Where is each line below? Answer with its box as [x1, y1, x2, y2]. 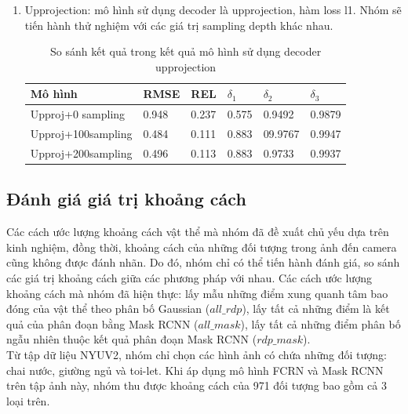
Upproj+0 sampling [30, 106, 126, 122]
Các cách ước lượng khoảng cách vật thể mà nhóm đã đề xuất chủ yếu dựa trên [6, 223, 389, 240]
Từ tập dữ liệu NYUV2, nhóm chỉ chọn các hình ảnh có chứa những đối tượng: [6, 346, 387, 362]
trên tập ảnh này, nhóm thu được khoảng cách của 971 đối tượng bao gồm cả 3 [6, 377, 388, 394]
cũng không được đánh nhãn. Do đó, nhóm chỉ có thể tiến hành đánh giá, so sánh [6, 254, 400, 271]
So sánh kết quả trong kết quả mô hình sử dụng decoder [50, 43, 322, 60]
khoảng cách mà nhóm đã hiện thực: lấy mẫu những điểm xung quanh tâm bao [6, 285, 388, 301]
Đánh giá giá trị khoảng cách [6, 187, 246, 211]
